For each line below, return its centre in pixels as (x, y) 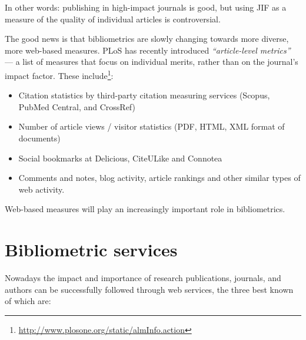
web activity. (41, 189)
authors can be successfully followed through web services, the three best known (149, 289)
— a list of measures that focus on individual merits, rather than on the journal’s (152, 62)
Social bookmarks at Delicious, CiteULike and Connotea (120, 158)
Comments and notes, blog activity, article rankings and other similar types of (159, 178)
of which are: (28, 301)
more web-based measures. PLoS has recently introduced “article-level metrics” (148, 50)
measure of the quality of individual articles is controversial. (113, 19)
